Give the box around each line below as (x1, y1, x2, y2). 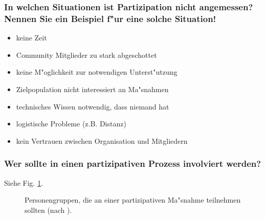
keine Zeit (16, 32, 47, 43)
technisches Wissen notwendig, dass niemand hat (16, 101, 169, 112)
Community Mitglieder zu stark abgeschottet (16, 49, 157, 60)
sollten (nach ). (25, 204, 72, 215)
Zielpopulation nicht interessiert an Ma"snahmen (16, 83, 169, 94)
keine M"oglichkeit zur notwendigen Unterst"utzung (16, 67, 178, 77)
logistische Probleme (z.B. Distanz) (16, 118, 126, 129)
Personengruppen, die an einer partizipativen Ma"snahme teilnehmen (25, 194, 241, 205)
